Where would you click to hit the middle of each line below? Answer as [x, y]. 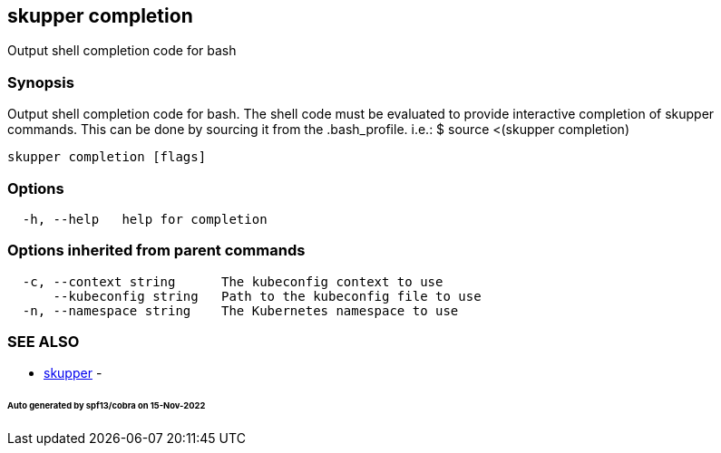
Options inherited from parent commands [156, 251]
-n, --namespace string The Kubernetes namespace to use [240, 310]
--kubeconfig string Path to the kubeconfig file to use [267, 296]
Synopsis [41, 82]
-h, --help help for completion [145, 219]
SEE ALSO [44, 342]
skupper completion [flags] [107, 157]
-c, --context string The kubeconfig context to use [233, 281]
